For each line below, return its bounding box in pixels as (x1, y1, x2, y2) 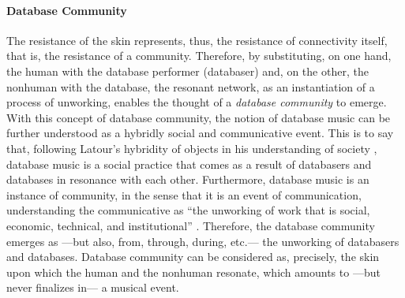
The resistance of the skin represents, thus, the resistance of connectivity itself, (6, 32, 388, 48)
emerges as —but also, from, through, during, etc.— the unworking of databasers (6, 233, 399, 249)
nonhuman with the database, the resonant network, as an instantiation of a (6, 78, 375, 95)
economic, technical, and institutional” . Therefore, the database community (6, 217, 375, 233)
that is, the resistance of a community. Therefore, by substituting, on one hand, (6, 47, 392, 64)
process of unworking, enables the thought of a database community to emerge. (6, 94, 387, 110)
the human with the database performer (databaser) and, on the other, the (6, 62, 369, 79)
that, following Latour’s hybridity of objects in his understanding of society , (6, 140, 377, 156)
